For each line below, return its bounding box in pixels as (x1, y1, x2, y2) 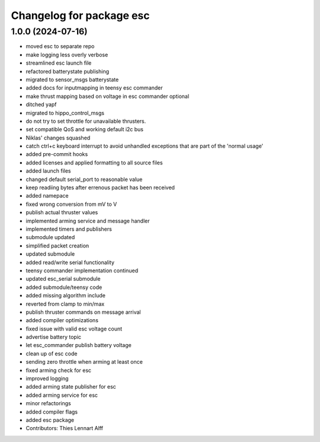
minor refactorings (25, 400, 71, 407)
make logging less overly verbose (25, 51, 108, 58)
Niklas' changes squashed (25, 134, 91, 141)
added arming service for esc (25, 392, 98, 399)
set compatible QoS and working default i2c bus (25, 126, 144, 133)
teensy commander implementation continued (25, 267, 139, 274)
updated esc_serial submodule (25, 275, 101, 282)
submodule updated (25, 234, 75, 241)
